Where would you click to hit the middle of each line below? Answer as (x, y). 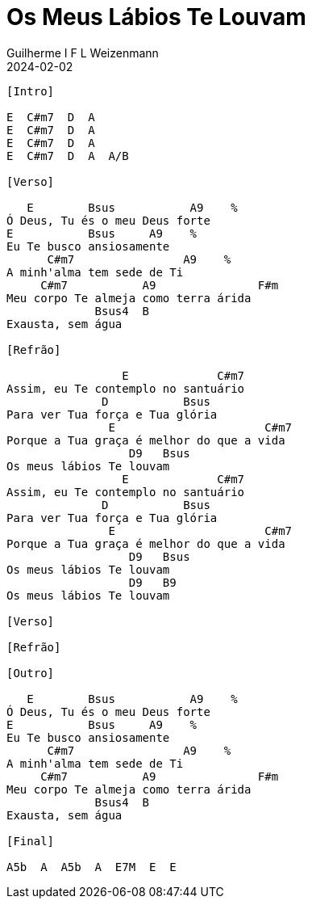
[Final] (31, 841)
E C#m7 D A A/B (68, 156)
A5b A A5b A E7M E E (92, 867)
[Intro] (31, 91)
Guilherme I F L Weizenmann (83, 53)
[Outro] (31, 673)
